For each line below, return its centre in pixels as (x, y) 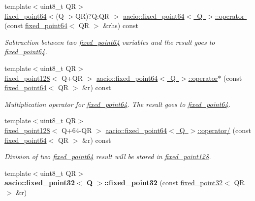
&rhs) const (121, 25)
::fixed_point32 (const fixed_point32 (164, 183)
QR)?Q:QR (92, 16)
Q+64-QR (77, 130)
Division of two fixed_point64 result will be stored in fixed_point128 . (108, 156)
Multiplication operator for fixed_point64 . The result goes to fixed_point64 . (117, 104)
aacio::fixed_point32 (40, 183)
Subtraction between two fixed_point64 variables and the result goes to (110, 42)
